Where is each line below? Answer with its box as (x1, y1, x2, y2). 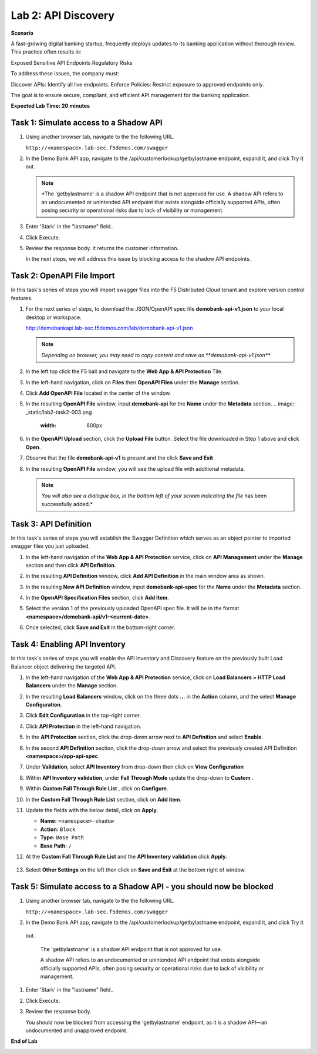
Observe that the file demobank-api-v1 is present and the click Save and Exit (25, 454, 214, 461)
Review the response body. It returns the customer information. (25, 245, 179, 252)
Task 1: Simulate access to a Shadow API (11, 118, 163, 128)
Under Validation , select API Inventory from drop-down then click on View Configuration (25, 763, 244, 770)
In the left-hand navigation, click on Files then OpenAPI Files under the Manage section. (25, 378, 240, 385)
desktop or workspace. (25, 314, 82, 321)
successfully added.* (41, 500, 93, 507)
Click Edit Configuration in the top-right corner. (25, 712, 141, 719)
